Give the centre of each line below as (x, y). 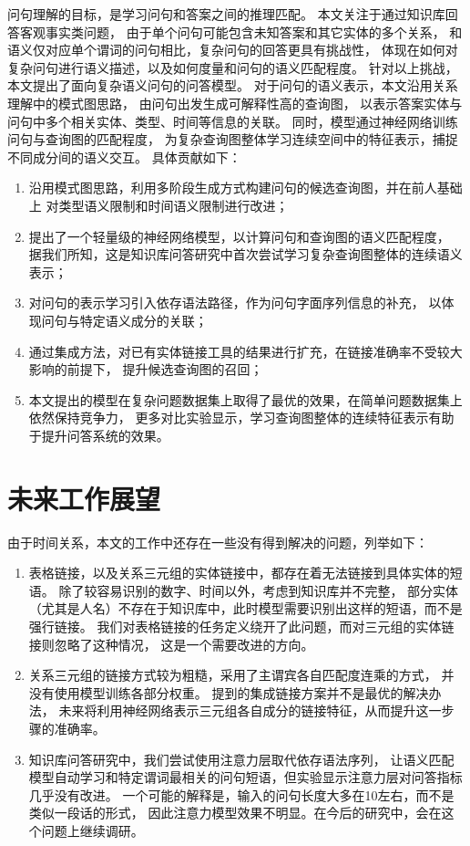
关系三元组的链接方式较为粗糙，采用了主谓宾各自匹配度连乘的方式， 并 (241, 675)
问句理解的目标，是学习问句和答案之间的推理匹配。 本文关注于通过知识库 (226, 14)
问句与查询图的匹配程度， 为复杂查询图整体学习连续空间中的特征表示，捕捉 (233, 139)
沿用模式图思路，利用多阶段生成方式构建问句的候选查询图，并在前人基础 (245, 188)
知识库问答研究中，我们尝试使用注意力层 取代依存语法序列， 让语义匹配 (241, 759)
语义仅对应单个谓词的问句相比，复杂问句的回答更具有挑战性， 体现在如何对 (233, 50)
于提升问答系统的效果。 (99, 435)
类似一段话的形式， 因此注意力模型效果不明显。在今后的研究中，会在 (235, 813)
